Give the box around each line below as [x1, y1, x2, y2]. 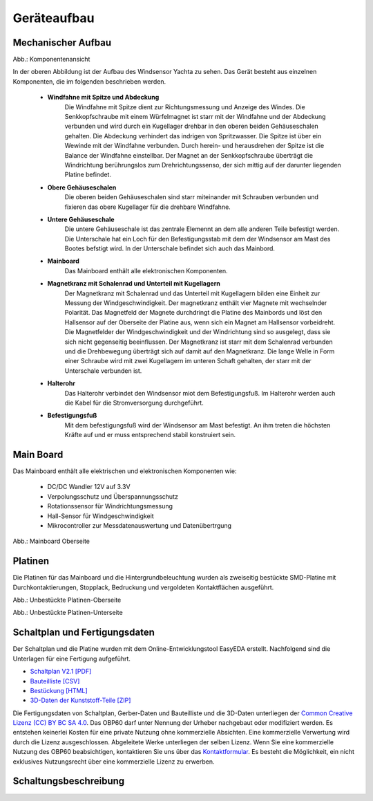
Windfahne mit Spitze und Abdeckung [47, 93, 160, 102]
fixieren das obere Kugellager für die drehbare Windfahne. [64, 203, 231, 211]
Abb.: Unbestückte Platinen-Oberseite [12, 596, 122, 605]
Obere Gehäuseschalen [47, 183, 117, 192]
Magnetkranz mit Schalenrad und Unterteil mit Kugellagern [47, 279, 220, 288]
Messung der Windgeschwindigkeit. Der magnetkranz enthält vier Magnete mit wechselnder [64, 299, 327, 307]
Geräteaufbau [12, 10, 95, 26]
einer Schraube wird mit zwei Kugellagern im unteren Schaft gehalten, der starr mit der [64, 357, 312, 365]
